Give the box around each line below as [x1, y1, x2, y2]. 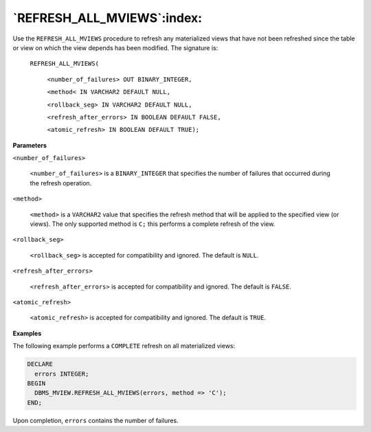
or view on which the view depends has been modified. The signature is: [12, 43, 218, 52]
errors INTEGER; [34, 370, 89, 378]
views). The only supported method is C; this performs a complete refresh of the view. [30, 220, 276, 228]
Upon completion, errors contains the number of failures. [12, 416, 179, 424]
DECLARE [27, 361, 53, 368]
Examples [12, 329, 42, 337]
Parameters [12, 141, 47, 149]
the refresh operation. [30, 179, 92, 187]
